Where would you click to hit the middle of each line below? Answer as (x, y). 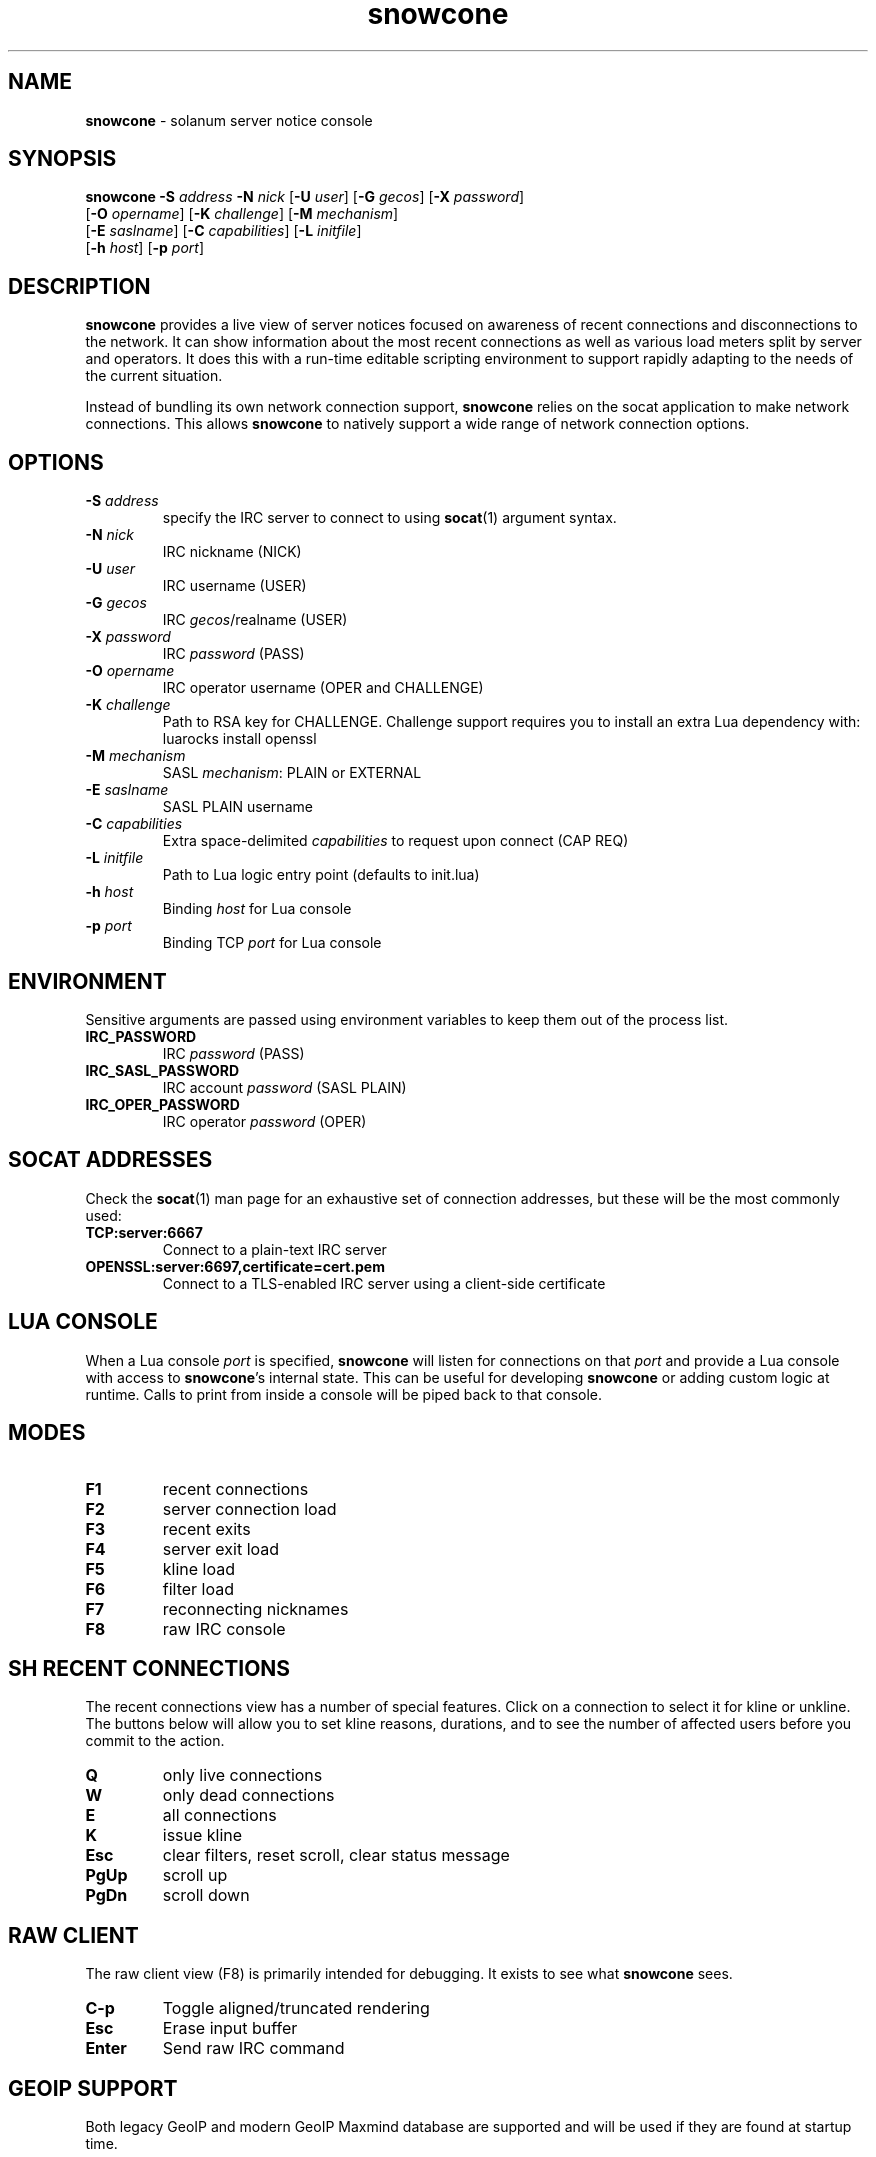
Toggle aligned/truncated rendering (296, 2008)
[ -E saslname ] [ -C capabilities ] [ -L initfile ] (223, 231)
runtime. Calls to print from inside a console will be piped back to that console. (344, 1394)
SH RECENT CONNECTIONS (149, 1668)
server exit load (221, 1548)
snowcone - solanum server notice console (229, 120)
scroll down (206, 1895)
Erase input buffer (230, 2028)
